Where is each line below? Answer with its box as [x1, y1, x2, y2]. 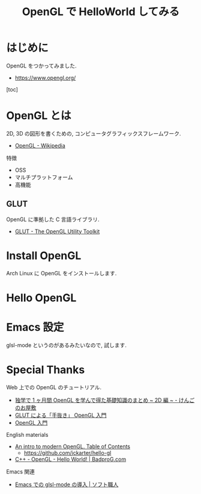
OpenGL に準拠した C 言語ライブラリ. [6, 216, 100, 223]
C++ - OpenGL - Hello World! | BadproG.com [14, 455, 127, 463]
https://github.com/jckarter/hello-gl [23, 449, 112, 456]
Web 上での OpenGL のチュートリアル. [6, 383, 102, 391]
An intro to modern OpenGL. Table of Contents [14, 443, 131, 450]
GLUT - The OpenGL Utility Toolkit [14, 228, 100, 235]
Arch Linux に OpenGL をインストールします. [6, 269, 117, 277]
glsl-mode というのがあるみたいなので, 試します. [6, 341, 127, 349]
